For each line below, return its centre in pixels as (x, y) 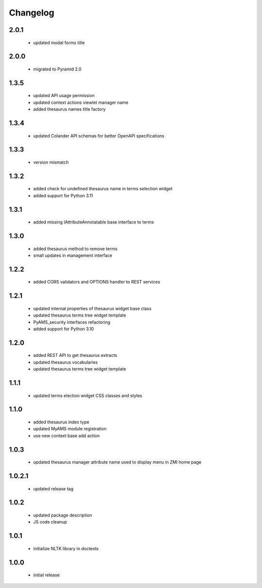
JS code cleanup (50, 522)
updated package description (63, 515)
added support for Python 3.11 (63, 195)
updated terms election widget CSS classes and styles (88, 395)
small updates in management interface (73, 255)
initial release (47, 575)
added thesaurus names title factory (70, 109)
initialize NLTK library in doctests (66, 548)
